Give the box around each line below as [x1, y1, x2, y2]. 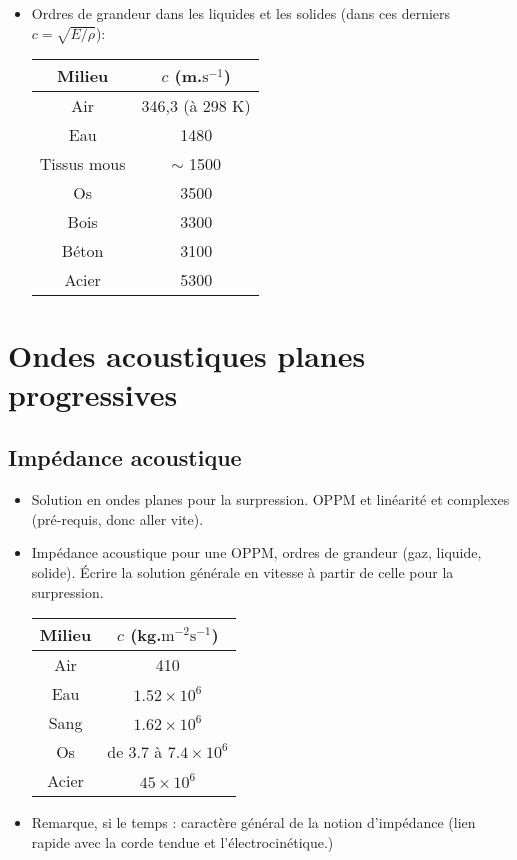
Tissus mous [39, 152, 126, 176]
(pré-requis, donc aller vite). [31, 508, 204, 529]
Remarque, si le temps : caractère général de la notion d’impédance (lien [31, 812, 476, 833]
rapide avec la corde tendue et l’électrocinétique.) [31, 831, 334, 852]
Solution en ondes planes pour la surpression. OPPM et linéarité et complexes [31, 489, 510, 510]
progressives [8, 373, 178, 414]
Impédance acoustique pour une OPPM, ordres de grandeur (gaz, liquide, [31, 542, 482, 563]
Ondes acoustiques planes [8, 334, 366, 375]
